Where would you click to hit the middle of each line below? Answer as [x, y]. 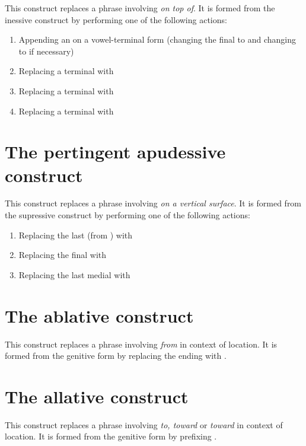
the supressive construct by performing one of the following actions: [128, 215]
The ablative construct [99, 315]
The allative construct [97, 396]
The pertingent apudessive [115, 152]
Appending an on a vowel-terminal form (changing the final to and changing [157, 39]
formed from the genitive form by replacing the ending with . [116, 356]
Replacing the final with [63, 255]
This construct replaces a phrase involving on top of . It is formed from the [140, 8]
